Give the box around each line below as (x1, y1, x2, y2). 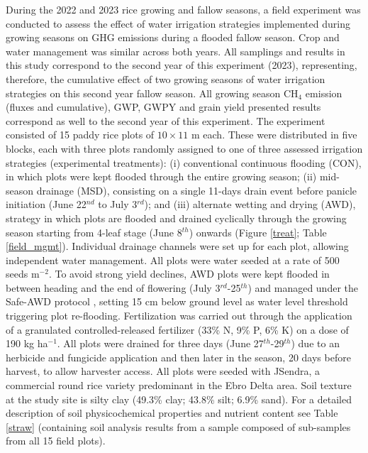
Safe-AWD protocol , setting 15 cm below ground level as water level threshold (6, 294, 348, 309)
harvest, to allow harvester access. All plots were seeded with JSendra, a (6, 364, 320, 378)
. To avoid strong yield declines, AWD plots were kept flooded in (48, 266, 330, 281)
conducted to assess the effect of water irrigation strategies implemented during (6, 16, 350, 31)
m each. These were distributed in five (191, 127, 357, 142)
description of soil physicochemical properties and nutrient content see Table (6, 405, 338, 420)
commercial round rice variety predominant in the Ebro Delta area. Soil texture (6, 378, 352, 393)
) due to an (291, 336, 340, 351)
